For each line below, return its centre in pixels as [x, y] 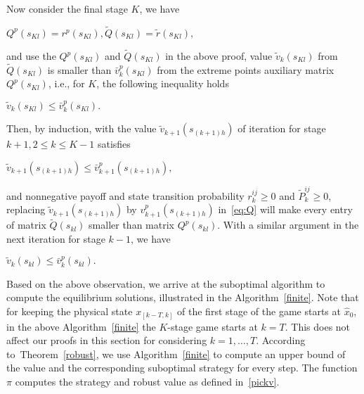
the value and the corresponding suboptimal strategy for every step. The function [182, 368]
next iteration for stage [56, 238]
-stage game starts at [213, 326]
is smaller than [79, 69]
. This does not [318, 326]
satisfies [114, 144]
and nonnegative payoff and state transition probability [125, 195]
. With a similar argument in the [288, 225]
